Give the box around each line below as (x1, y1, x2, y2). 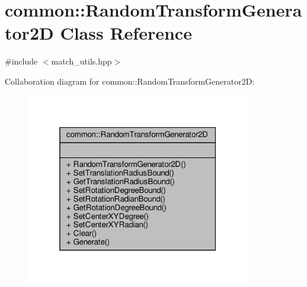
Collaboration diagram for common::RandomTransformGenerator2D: (5, 75, 255, 87)
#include (5, 55, 38, 67)
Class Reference (60, 21, 192, 45)
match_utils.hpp (51, 55, 112, 67)
